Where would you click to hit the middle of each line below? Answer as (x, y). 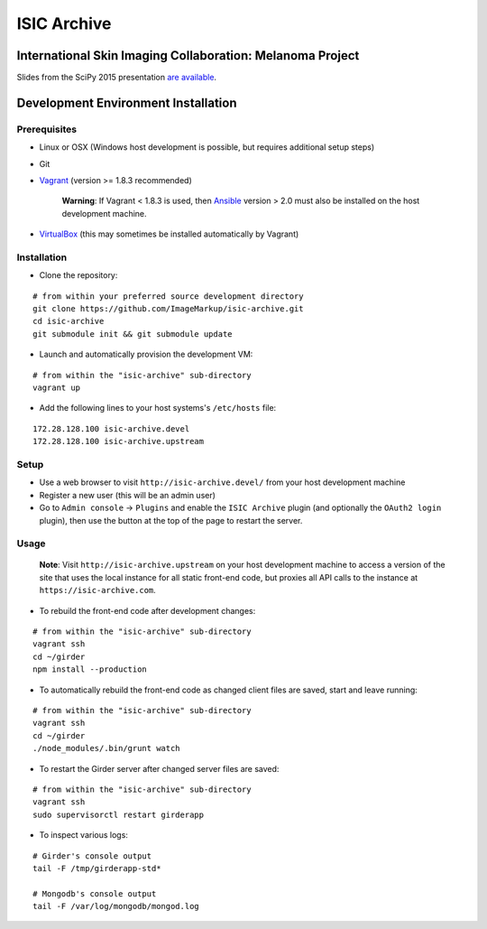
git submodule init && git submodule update (133, 334)
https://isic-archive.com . (98, 590)
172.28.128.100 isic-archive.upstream (119, 441)
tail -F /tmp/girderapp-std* (97, 868)
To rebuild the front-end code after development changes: (147, 610)
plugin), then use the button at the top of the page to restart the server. (171, 520)
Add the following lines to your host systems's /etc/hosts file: (158, 408)
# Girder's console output (92, 856)
